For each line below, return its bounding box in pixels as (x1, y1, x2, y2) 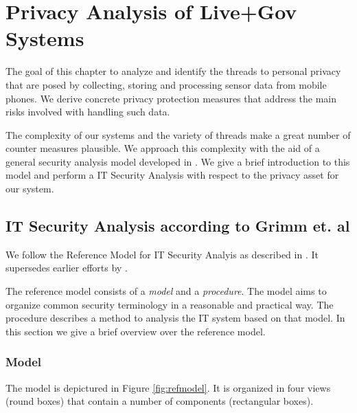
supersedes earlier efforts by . (5, 260, 128, 275)
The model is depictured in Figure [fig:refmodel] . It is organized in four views (5, 380, 331, 394)
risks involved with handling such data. (5, 104, 170, 119)
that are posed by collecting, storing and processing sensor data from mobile (5, 77, 327, 91)
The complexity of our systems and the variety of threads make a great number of (5, 127, 351, 142)
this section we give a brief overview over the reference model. (5, 324, 266, 338)
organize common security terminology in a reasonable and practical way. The (5, 297, 334, 311)
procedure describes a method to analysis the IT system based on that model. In (5, 311, 345, 325)
